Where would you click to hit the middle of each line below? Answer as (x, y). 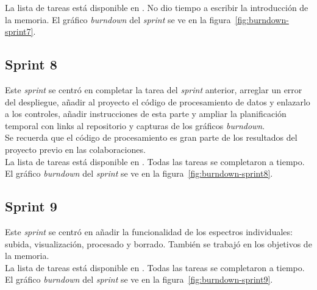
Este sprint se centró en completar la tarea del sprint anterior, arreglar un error (154, 89)
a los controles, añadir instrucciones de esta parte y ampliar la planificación (146, 114)
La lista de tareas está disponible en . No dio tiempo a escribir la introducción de (157, 7)
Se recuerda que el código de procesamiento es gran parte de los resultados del (151, 137)
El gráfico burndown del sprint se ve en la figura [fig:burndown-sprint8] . (139, 173)
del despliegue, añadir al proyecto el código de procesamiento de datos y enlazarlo (158, 101)
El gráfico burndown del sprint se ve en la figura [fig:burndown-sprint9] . (139, 279)
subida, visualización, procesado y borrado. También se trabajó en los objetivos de (158, 243)
